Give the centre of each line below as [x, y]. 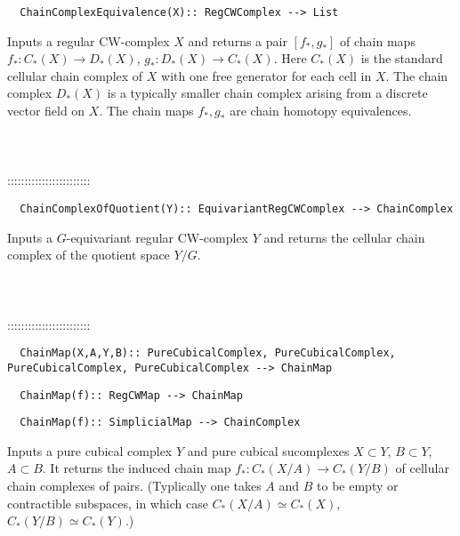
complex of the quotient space [89, 255]
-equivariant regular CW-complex [157, 237]
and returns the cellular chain [344, 237]
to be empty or [358, 486]
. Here [290, 58]
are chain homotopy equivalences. [321, 111]
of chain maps [378, 40]
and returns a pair [238, 40]
